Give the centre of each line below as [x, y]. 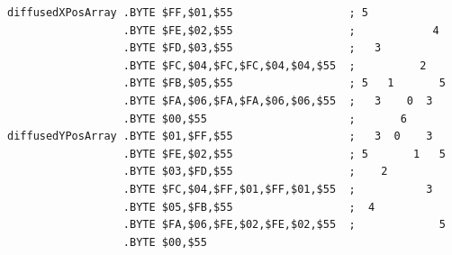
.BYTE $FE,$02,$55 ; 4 [281, 30]
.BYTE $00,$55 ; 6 [265, 118]
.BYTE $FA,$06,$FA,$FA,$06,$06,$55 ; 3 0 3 [278, 100]
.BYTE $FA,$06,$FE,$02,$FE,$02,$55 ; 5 [284, 225]
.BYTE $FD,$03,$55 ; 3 [252, 48]
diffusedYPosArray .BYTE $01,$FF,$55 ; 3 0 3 [220, 137]
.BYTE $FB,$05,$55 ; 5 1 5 [284, 83]
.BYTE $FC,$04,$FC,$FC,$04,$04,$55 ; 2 [275, 65]
